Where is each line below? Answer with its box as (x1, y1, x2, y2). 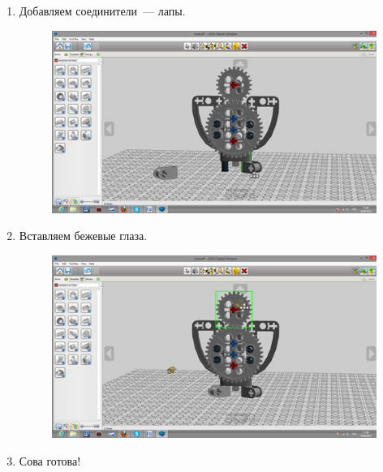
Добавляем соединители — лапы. (19, 2, 186, 19)
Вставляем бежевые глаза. (19, 227, 148, 244)
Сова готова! (19, 453, 81, 470)
